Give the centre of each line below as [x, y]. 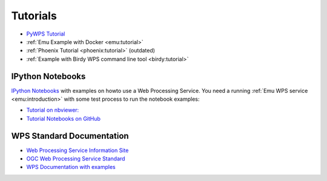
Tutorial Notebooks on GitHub [64, 118]
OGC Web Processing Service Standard [76, 159]
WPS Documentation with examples [71, 167]
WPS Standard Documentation [70, 136]
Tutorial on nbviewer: [53, 110]
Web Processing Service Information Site [78, 150]
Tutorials [34, 16]
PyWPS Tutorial [46, 34]
